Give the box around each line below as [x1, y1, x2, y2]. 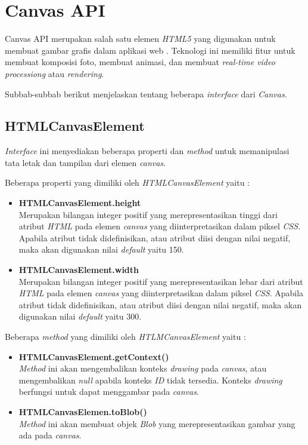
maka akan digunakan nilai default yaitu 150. [18, 243, 184, 256]
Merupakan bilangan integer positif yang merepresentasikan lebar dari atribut [18, 275, 303, 287]
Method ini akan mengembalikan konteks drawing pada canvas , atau [18, 362, 267, 375]
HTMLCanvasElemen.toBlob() [18, 405, 147, 418]
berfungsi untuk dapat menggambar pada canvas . [18, 385, 199, 398]
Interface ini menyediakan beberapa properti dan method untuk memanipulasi [5, 145, 290, 157]
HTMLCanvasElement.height [18, 197, 141, 209]
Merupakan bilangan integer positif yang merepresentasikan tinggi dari [18, 208, 278, 220]
